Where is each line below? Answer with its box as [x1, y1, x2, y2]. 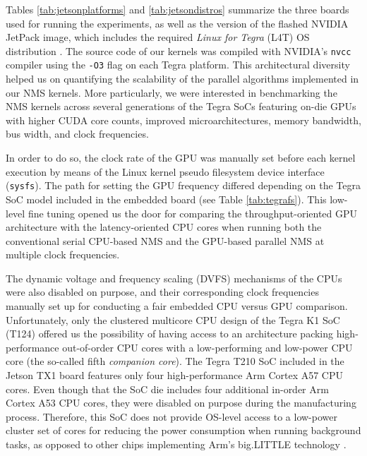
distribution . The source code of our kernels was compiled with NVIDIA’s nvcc [6, 43, 351, 58]
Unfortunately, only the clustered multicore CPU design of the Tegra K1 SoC [6, 312, 340, 327]
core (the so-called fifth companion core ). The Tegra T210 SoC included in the [6, 354, 344, 368]
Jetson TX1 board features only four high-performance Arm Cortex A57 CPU [6, 368, 344, 383]
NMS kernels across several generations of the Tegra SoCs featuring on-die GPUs [6, 99, 356, 114]
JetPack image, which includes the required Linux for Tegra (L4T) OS [6, 30, 310, 44]
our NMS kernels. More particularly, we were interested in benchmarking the [6, 85, 337, 100]
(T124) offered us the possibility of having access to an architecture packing [6, 326, 334, 341]
